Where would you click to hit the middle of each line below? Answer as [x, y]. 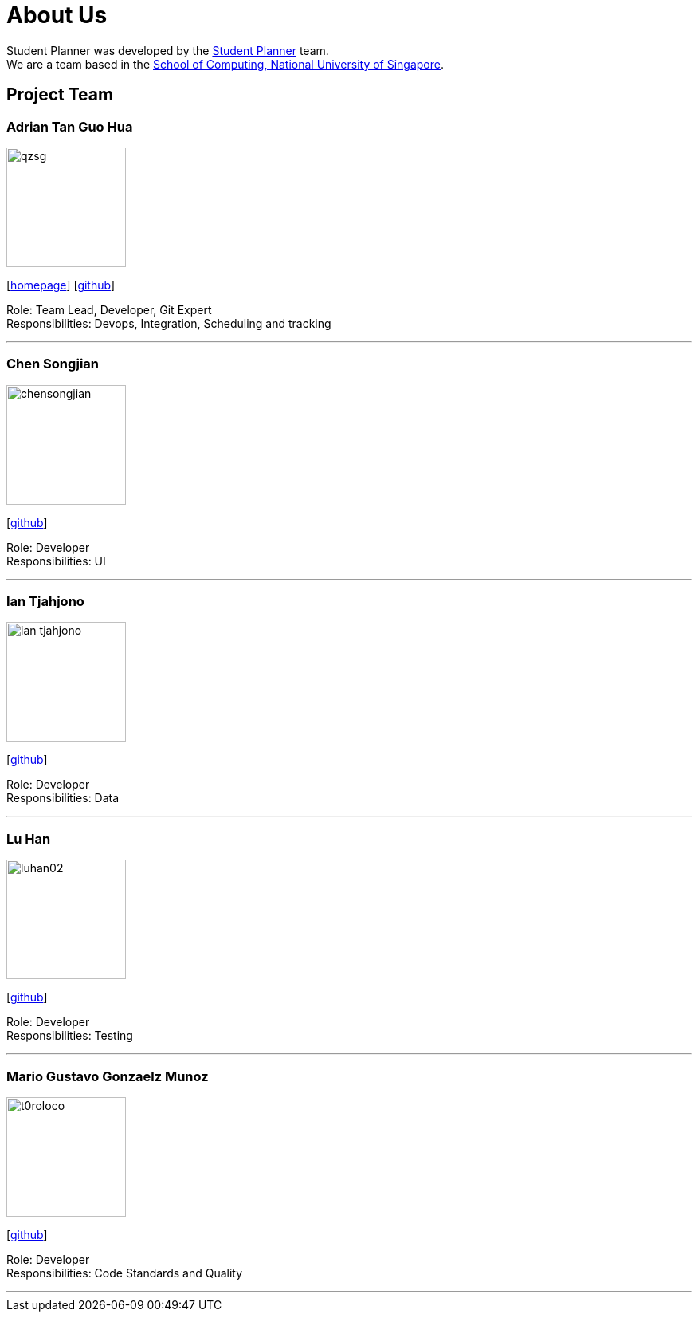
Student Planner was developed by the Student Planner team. [168, 50]
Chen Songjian [53, 364]
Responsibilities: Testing [70, 1036]
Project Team [60, 95]
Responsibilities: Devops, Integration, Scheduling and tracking [169, 323]
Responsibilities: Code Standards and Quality [125, 1273]
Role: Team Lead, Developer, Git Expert [109, 309]
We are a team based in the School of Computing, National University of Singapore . [225, 64]
